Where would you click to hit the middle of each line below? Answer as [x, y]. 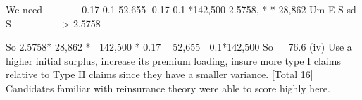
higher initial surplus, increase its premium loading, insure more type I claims [173, 60]
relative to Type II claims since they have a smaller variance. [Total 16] [160, 74]
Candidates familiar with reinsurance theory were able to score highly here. [168, 88]
